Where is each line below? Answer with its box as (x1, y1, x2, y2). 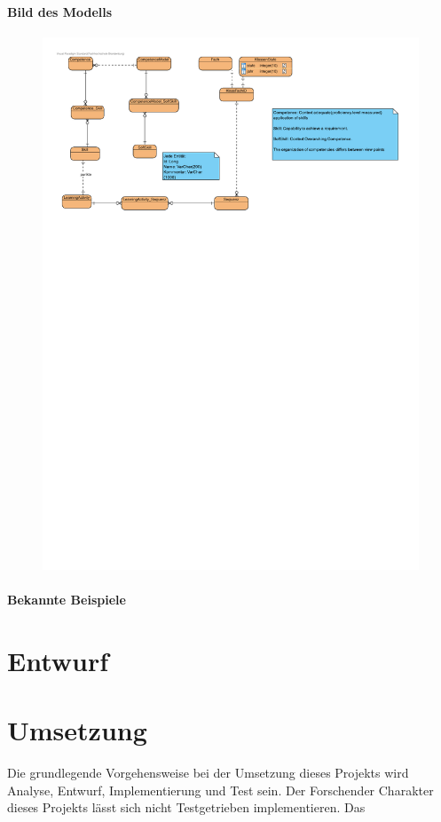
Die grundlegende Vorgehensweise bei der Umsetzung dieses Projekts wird (7, 763, 409, 781)
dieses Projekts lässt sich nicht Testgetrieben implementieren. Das (7, 798, 366, 817)
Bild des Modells (7, 2, 113, 20)
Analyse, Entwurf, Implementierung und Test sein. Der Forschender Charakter (7, 780, 434, 799)
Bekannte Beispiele (7, 589, 126, 608)
